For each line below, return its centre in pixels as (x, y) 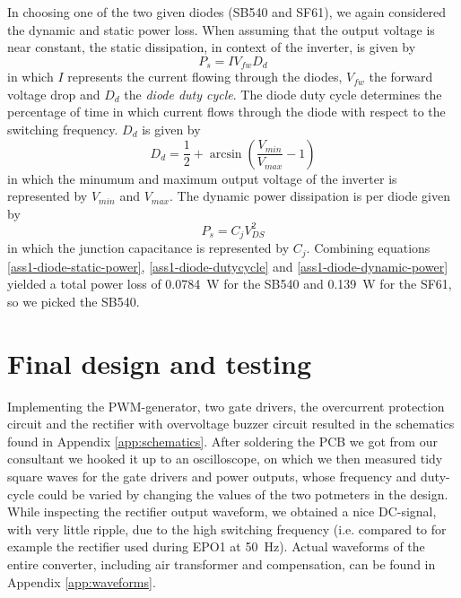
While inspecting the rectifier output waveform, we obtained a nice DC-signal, (222, 511)
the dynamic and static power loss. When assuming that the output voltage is (221, 29)
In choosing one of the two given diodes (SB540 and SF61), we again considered (227, 12)
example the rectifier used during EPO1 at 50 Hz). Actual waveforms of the (216, 546)
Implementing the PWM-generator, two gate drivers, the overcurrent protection (226, 406)
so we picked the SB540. (74, 301)
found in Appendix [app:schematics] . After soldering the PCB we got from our (222, 441)
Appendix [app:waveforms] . (82, 581)
